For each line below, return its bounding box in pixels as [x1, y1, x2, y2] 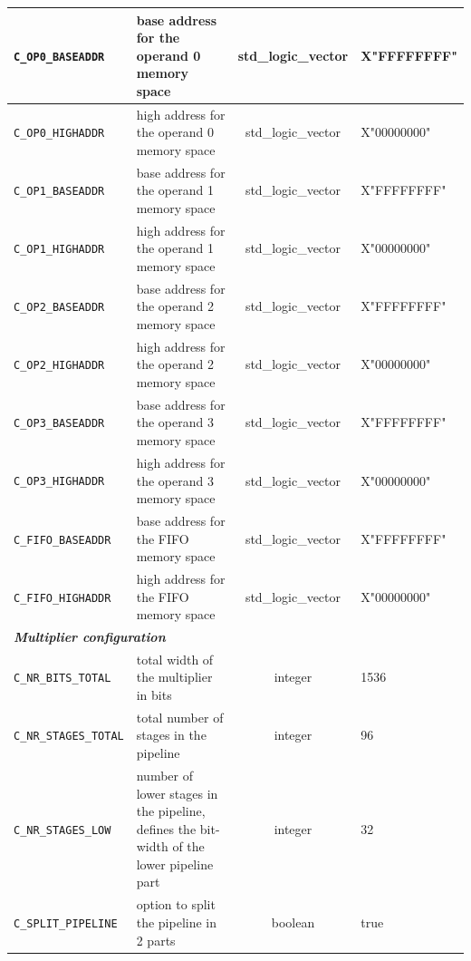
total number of [136, 707, 224, 726]
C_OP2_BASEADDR [14, 301, 105, 315]
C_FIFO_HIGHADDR [14, 591, 111, 605]
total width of [136, 649, 214, 668]
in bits [136, 685, 172, 704]
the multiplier [136, 667, 213, 686]
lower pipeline [136, 854, 214, 873]
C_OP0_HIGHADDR [14, 127, 105, 141]
